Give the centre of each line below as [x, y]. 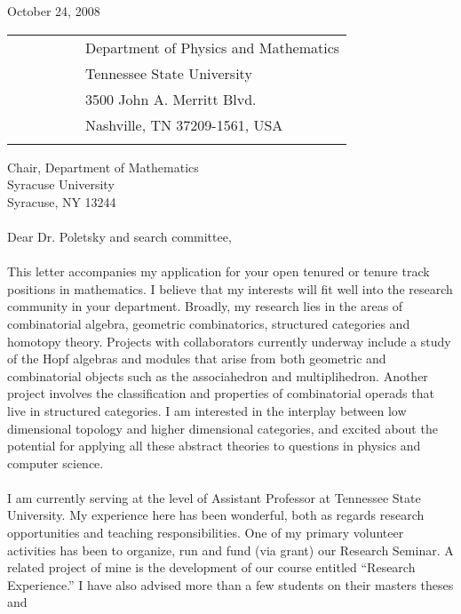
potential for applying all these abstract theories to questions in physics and [214, 446]
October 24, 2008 [54, 11]
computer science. [56, 462]
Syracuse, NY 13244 [62, 201]
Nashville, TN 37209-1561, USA [184, 124]
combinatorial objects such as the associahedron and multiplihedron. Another [218, 375]
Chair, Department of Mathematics [103, 167]
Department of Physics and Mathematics [213, 47]
